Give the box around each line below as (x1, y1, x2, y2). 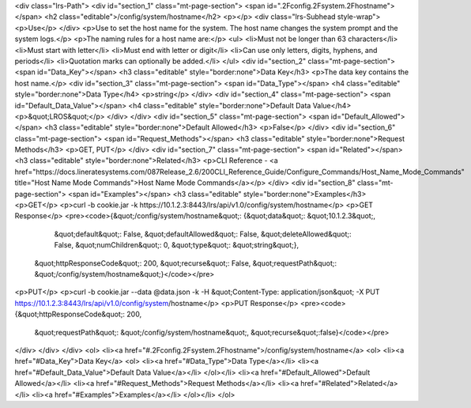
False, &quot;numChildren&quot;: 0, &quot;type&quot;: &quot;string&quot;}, (54, 240, 300, 250)
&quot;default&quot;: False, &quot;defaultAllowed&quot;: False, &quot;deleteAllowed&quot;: (54, 229, 352, 239)
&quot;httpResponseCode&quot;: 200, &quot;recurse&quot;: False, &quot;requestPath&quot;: (34, 258, 337, 268)
